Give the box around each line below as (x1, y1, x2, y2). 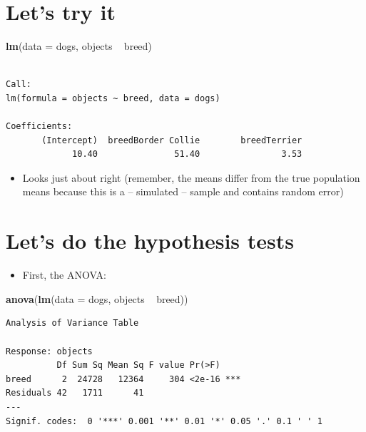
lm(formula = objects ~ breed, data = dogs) (6, 93, 220, 103)
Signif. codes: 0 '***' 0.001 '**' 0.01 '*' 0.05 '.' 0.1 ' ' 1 (6, 416, 322, 426)
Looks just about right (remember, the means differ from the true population (22, 170, 360, 185)
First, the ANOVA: (22, 267, 106, 282)
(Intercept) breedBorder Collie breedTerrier (41, 135, 303, 145)
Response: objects (6, 346, 93, 356)
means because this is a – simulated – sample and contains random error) (22, 184, 344, 199)
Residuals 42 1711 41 (6, 388, 144, 398)
